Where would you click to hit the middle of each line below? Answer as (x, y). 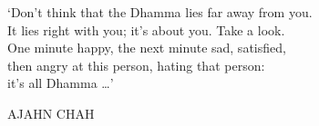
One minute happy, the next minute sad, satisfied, (147, 48)
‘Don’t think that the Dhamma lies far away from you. (160, 12)
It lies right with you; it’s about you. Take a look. (146, 29)
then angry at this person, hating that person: (136, 65)
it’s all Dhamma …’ (61, 83)
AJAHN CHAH (51, 113)
